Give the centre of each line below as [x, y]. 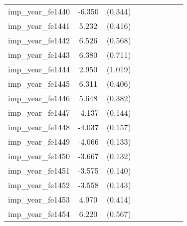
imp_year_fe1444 [39, 69]
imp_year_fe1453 [39, 199]
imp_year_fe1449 [39, 141]
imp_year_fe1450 [39, 156]
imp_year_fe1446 [39, 98]
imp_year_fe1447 [39, 113]
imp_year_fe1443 [39, 55]
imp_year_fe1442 [39, 40]
